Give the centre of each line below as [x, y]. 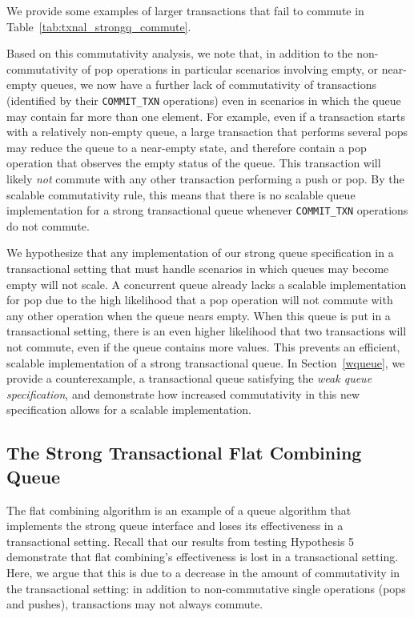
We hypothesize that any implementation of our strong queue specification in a [200, 253]
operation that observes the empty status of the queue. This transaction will [194, 163]
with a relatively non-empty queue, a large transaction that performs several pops [207, 132]
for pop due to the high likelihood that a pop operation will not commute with [200, 300]
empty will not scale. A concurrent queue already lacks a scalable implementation [207, 284]
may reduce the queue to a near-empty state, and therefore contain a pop [187, 147]
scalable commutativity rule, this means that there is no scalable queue [181, 194]
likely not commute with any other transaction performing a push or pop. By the [205, 179]
